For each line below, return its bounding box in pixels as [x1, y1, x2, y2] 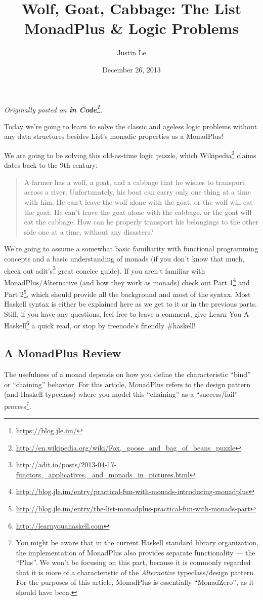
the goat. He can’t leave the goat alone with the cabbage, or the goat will [24, 206, 252, 217]
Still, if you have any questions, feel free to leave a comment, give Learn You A [4, 308, 249, 319]
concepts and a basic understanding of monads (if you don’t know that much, [4, 253, 244, 264]
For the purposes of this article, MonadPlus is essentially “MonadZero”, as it [16, 577, 254, 587]
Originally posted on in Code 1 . [4, 102, 103, 115]
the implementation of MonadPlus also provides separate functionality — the [16, 547, 255, 557]
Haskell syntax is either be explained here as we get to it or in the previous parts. [4, 298, 257, 309]
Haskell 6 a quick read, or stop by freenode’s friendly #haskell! [4, 319, 196, 331]
